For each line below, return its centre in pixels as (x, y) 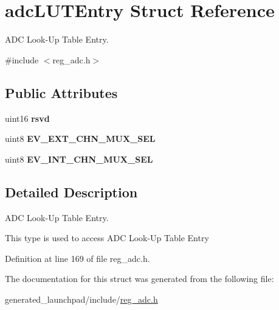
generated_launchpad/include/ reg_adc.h (81, 299)
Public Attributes (61, 92)
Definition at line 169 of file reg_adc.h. (77, 258)
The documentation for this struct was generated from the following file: (139, 279)
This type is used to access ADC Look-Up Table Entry (107, 238)
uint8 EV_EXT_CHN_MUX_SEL (80, 139)
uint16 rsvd (27, 118)
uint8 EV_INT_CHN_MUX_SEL (79, 159)
